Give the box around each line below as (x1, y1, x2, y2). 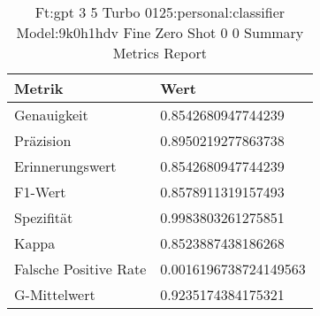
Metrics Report (112, 42, 207, 63)
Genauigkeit (14, 104, 88, 125)
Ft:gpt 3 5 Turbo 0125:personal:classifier (34, 2, 286, 22)
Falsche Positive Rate (14, 258, 147, 279)
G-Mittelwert (14, 284, 95, 304)
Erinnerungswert (14, 156, 117, 176)
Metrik (14, 78, 64, 98)
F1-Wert (14, 181, 66, 202)
